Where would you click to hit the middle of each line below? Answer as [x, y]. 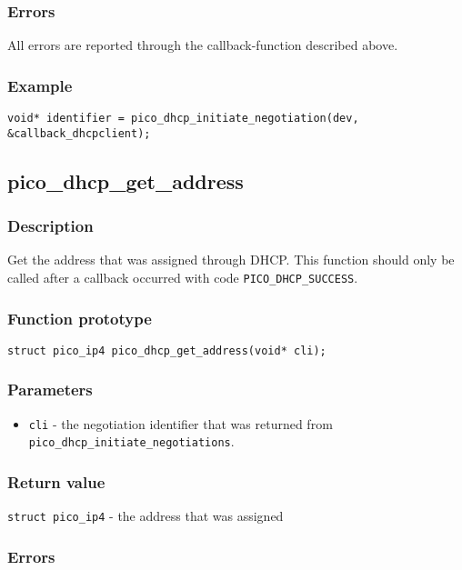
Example [40, 85]
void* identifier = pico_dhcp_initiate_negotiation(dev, [183, 119]
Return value [56, 481]
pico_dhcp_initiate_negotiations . [131, 441]
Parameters [50, 390]
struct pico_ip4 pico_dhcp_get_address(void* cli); [167, 350]
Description [50, 226]
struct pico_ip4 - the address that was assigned [146, 516]
